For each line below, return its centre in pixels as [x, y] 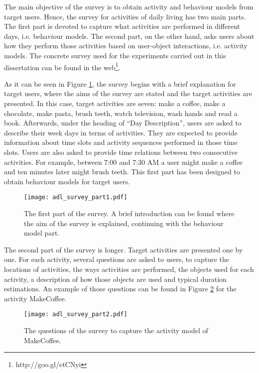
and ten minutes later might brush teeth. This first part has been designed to [122, 172]
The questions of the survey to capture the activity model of [116, 330]
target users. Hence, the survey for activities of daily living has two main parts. [125, 16]
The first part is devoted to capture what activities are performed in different [122, 26]
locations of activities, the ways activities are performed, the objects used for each [129, 269]
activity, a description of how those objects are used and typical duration [115, 279]
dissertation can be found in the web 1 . [62, 66]
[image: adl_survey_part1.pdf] [76, 197]
